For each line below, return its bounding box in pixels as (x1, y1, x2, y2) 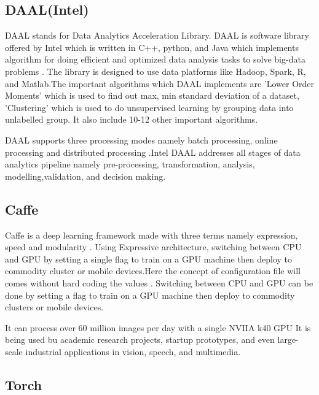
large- (277, 333, 299, 346)
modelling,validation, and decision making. (5, 169, 166, 182)
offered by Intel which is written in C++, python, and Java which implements (5, 40, 299, 53)
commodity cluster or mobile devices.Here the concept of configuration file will (5, 264, 301, 277)
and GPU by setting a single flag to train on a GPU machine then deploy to (5, 252, 293, 265)
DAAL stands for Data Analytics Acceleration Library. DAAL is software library (5, 29, 309, 42)
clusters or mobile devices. (5, 301, 104, 313)
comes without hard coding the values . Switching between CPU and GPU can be (5, 276, 313, 289)
